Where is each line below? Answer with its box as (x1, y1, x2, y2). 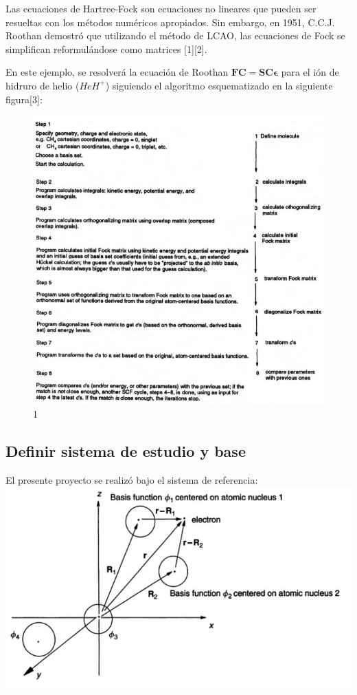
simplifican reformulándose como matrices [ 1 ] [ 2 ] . (5, 41, 207, 56)
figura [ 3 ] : (5, 92, 43, 106)
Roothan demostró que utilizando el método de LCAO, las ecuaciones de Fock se (5, 28, 345, 43)
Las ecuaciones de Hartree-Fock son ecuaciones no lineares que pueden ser (5, 1, 316, 15)
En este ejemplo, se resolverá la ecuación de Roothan (5, 65, 229, 79)
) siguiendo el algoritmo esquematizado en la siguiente (105, 78, 333, 92)
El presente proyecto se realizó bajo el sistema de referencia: (5, 473, 258, 487)
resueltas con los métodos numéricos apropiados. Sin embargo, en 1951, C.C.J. (5, 14, 335, 29)
